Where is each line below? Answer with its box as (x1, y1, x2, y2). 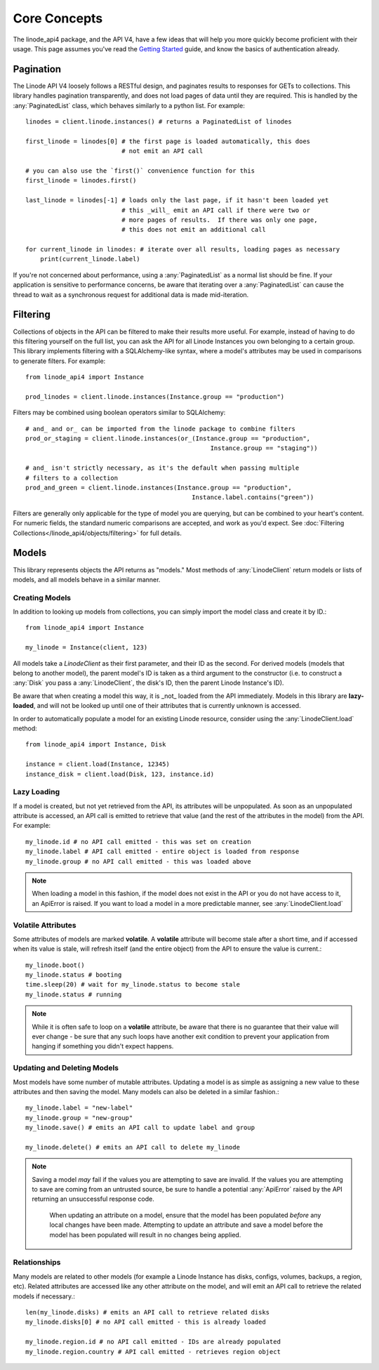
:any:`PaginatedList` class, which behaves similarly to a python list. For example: (13, 101, 245, 110)
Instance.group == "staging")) (210, 444, 318, 452)
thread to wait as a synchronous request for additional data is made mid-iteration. (13, 290, 249, 298)
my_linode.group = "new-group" (25, 1114, 133, 1121)
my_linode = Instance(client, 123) (25, 643, 148, 652)
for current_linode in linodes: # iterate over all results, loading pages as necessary (25, 246, 340, 253)
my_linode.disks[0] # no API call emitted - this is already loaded (25, 1318, 266, 1326)
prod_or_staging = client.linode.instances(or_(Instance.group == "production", (25, 435, 311, 442)
